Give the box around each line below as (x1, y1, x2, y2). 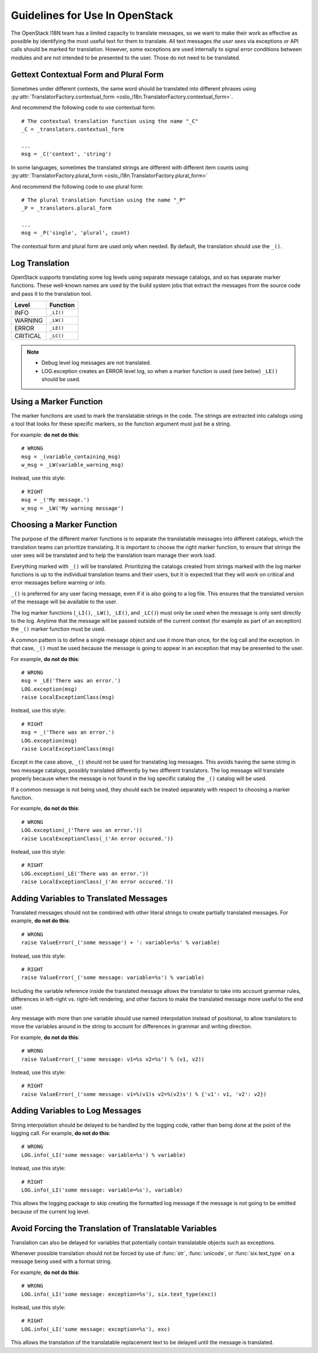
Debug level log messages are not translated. (41, 359, 151, 367)
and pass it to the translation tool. (11, 290, 92, 297)
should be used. (41, 376, 81, 383)
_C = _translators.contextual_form (21, 126, 124, 133)
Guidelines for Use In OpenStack (11, 9, 174, 22)
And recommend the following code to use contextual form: (11, 104, 155, 111)
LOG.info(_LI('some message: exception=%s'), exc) (21, 1326, 171, 1332)
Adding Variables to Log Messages (11, 1105, 141, 1116)
